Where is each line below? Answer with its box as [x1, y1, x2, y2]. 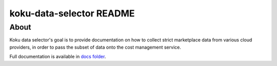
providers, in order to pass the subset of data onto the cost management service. [9, 44, 182, 50]
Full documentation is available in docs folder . [9, 54, 106, 60]
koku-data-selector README [9, 8, 135, 19]
